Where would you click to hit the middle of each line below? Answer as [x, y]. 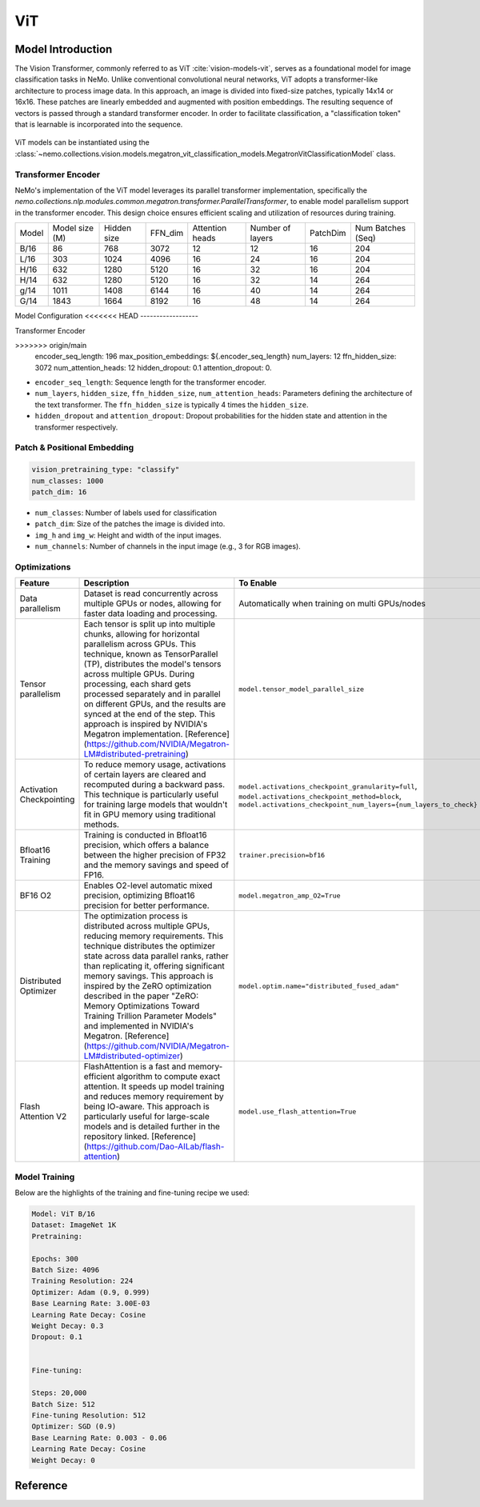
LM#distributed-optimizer [132, 1056]
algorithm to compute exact [168, 1077]
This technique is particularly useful [151, 794]
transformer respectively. [76, 427]
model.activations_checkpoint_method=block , [320, 796]
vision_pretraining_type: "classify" [106, 470]
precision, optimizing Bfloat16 [139, 896]
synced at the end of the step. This [150, 714]
